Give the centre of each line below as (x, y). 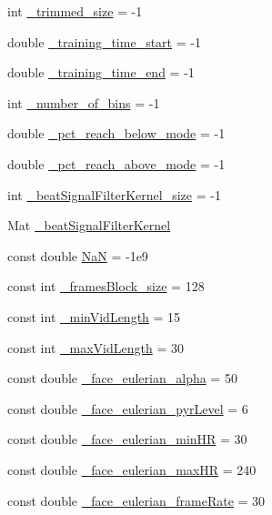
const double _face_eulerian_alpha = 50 (122, 378)
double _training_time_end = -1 (101, 72)
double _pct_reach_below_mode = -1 (116, 133)
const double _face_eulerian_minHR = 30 (127, 439)
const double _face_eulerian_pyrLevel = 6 (128, 408)
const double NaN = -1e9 (78, 255)
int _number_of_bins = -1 (84, 102)
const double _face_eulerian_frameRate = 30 (136, 500)
